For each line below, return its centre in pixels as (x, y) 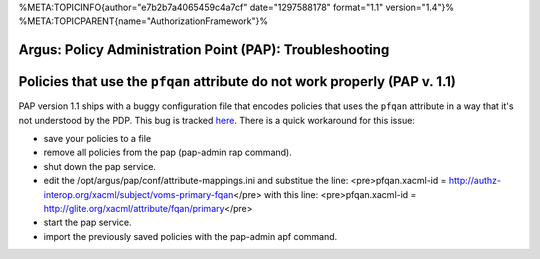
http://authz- (475, 181)
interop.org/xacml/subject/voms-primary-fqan (138, 194)
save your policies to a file (97, 139)
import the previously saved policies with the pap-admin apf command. (190, 236)
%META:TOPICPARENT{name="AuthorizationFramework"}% (143, 21)
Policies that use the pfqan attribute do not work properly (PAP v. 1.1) (237, 81)
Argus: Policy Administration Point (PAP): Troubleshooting (204, 50)
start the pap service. (87, 222)
